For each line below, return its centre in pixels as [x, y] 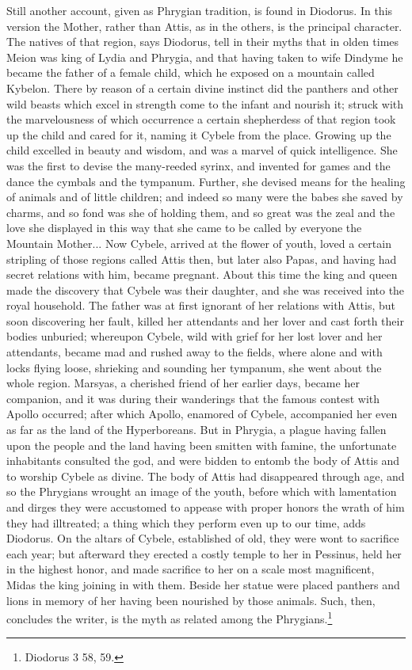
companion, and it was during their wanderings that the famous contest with [193, 398]
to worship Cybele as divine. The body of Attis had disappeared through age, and [206, 476]
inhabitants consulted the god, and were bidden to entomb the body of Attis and [203, 461]
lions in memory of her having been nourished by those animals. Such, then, [191, 600]
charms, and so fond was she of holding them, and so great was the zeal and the [201, 212]
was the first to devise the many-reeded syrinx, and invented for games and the [198, 165]
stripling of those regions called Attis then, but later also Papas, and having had [202, 259]
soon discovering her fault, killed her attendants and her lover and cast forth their [205, 320]
